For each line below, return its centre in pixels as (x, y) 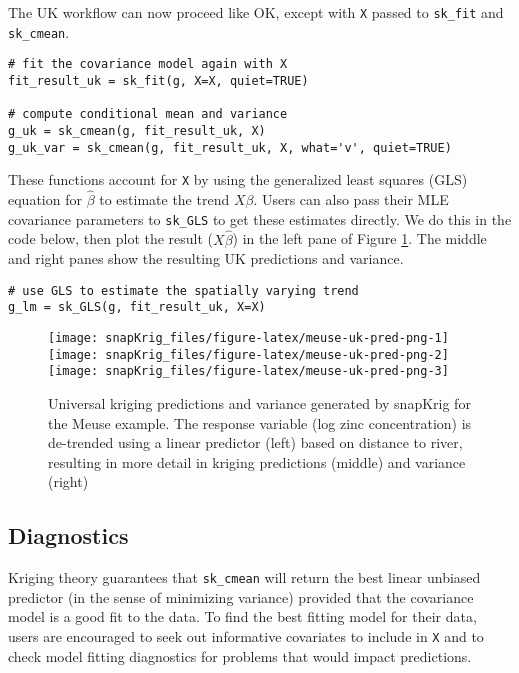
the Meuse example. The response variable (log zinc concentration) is (260, 422)
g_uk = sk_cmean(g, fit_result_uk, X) (137, 130)
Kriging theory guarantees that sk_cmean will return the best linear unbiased (244, 577)
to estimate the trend (164, 199)
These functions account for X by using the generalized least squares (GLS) (238, 179)
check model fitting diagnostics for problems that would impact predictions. (240, 655)
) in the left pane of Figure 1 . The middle (359, 238)
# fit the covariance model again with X (148, 64)
